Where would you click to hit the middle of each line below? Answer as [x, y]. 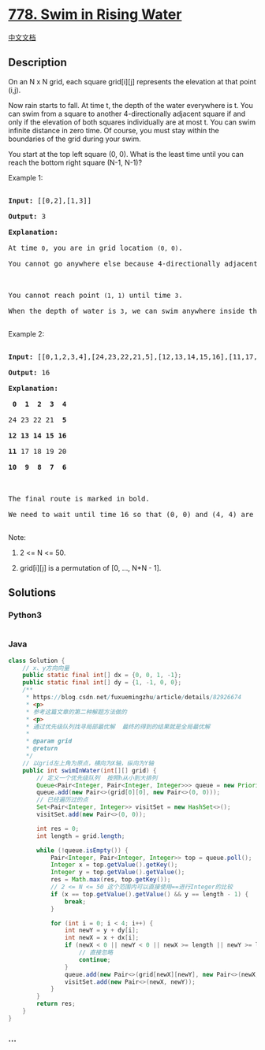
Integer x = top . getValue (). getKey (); [114, 865]
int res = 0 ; [58, 828]
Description [37, 63]
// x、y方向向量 [46, 668]
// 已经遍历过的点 [62, 800]
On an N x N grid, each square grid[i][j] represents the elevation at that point [132, 81]
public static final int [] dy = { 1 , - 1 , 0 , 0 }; [102, 683]
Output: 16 [29, 372]
